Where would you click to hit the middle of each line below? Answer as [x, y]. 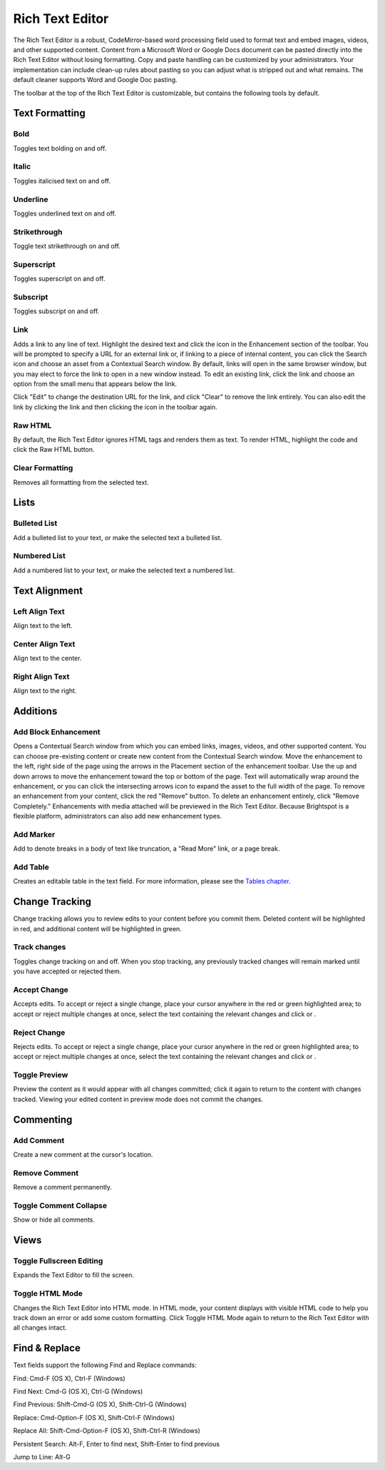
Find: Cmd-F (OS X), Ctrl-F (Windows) [70, 1378]
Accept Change [41, 990]
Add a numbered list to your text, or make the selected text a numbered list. [124, 570]
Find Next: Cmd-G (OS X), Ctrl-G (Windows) [78, 1392]
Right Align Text [41, 676]
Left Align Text [39, 612]
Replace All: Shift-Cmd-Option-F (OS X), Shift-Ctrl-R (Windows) [107, 1431]
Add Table [31, 867]
